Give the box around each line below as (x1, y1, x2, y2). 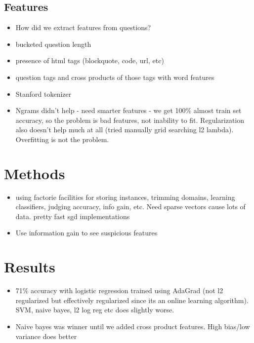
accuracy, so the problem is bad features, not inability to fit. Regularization (15, 114, 245, 125)
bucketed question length (15, 38, 91, 49)
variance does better (15, 331, 77, 341)
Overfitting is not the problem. (15, 134, 109, 144)
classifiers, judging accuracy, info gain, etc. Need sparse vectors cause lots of (15, 201, 246, 212)
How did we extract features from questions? (15, 22, 151, 33)
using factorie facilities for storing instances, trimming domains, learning (15, 191, 235, 202)
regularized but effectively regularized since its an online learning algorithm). (15, 295, 249, 305)
